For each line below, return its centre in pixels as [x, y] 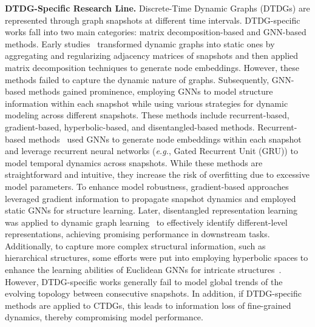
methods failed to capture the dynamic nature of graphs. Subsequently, [137, 79]
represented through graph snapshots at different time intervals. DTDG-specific [153, 20]
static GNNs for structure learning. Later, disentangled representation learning [151, 210]
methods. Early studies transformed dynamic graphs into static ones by [140, 43]
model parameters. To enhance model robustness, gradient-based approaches [147, 186]
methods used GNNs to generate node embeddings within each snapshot [165, 139]
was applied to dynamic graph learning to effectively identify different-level [146, 222]
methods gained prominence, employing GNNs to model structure [151, 91]
